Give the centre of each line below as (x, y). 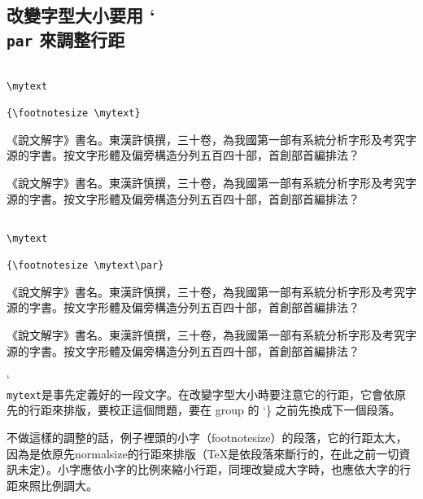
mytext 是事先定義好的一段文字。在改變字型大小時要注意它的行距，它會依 (201, 394)
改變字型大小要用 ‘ (81, 15)
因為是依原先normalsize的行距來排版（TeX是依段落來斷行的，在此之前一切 (203, 453)
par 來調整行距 (66, 39)
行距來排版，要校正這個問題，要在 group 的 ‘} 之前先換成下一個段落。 (215, 410)
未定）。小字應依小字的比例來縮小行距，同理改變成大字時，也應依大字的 (208, 469)
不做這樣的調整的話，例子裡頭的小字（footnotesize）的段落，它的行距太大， (207, 438)
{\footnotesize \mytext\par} (85, 266)
